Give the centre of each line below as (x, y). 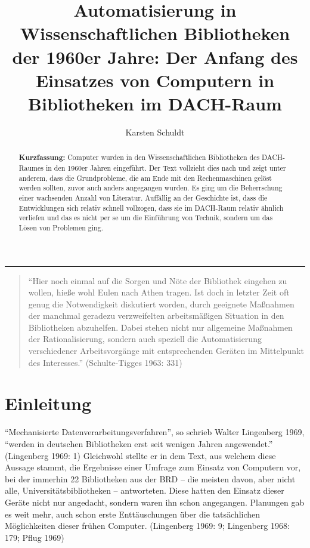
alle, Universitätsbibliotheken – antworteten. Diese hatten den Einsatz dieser (145, 490)
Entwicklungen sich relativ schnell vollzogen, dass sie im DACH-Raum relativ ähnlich (151, 207)
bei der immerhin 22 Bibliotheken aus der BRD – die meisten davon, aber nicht (150, 478)
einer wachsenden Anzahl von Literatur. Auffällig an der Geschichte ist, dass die (143, 197)
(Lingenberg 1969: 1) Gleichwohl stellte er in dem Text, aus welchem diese (140, 455)
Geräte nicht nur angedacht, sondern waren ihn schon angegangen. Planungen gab (155, 502)
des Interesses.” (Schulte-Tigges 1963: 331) (105, 362)
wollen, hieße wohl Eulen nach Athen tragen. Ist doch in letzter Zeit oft (159, 292)
